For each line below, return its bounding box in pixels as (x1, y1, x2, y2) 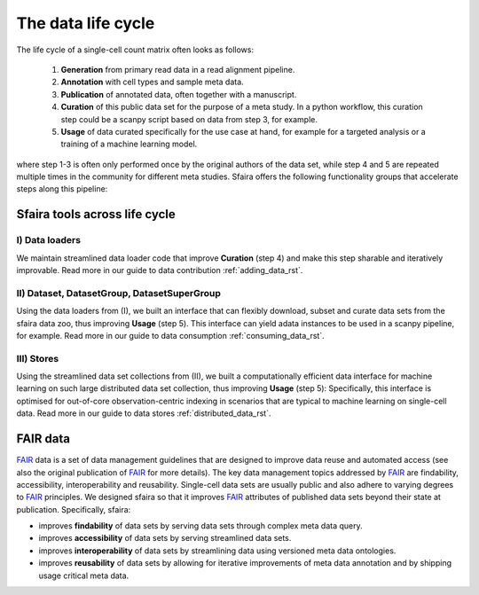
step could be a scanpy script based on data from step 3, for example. (60, 114, 318, 124)
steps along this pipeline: (16, 184, 108, 194)
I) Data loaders (16, 234, 82, 247)
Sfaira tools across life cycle (16, 207, 177, 222)
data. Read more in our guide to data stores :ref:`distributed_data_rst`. (16, 408, 271, 419)
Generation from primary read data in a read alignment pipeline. (60, 64, 295, 74)
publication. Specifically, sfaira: (16, 504, 131, 514)
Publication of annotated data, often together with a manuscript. (60, 89, 297, 99)
